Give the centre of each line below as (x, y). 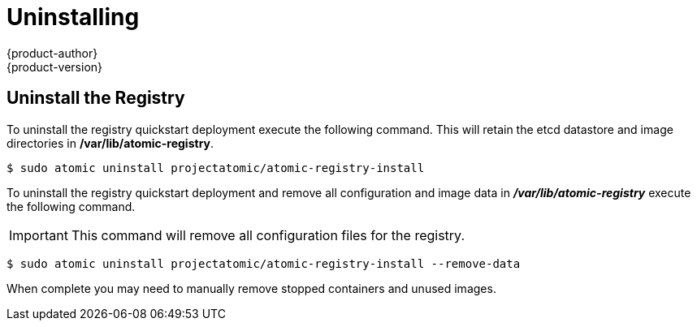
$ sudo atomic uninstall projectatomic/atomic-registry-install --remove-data (264, 263)
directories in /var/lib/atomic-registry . (110, 143)
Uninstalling (73, 17)
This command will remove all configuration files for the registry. (268, 235)
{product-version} (55, 67)
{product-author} (52, 53)
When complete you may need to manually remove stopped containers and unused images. (251, 288)
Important (39, 235)
